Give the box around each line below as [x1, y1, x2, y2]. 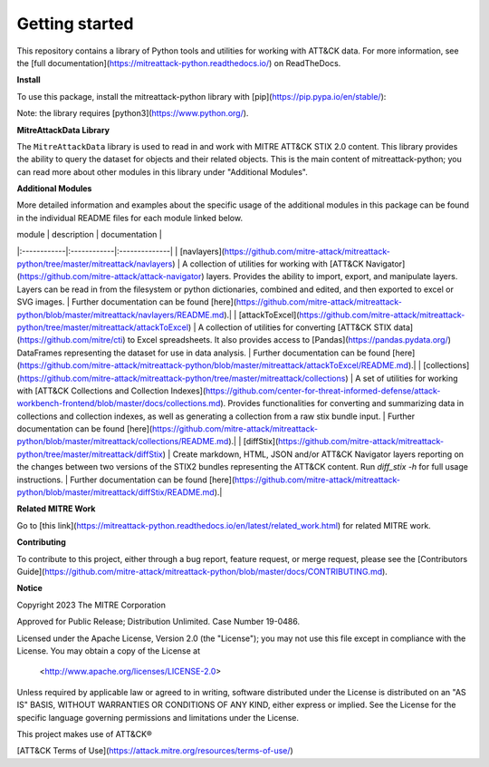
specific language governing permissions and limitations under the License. [16, 712, 299, 723]
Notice [16, 583, 43, 594]
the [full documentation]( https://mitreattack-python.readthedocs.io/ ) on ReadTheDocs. [16, 57, 341, 68]
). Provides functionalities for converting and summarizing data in [220, 398, 465, 409]
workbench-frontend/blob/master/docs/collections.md [16, 398, 221, 409]
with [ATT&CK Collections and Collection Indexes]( [16, 385, 206, 396]
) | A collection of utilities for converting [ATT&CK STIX [187, 322, 392, 333]
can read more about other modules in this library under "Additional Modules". [16, 166, 308, 177]
